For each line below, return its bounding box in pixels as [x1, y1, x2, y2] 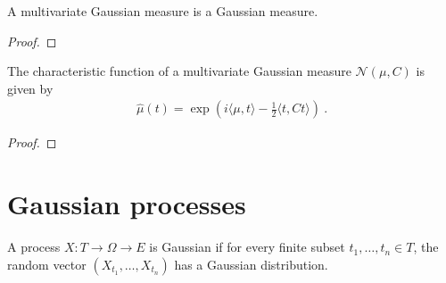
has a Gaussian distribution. [174, 254, 328, 273]
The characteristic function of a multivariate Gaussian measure [7, 62, 351, 80]
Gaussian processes [7, 186, 246, 222]
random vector [7, 254, 87, 273]
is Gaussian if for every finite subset [149, 237, 345, 256]
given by [7, 79, 54, 97]
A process [7, 237, 61, 256]
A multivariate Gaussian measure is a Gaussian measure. [7, 2, 318, 20]
